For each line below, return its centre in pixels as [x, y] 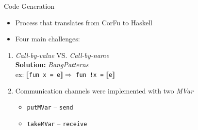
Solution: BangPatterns [52, 65]
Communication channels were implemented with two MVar [104, 90]
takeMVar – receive [57, 123]
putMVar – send [50, 107]
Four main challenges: [48, 39]
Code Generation [29, 6]
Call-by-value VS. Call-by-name [62, 55]
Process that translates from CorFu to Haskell [84, 22]
